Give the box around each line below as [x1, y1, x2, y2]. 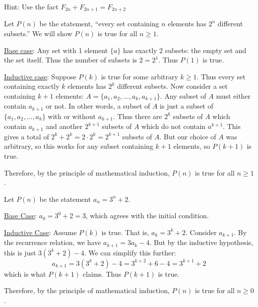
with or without [48, 111, 96, 121]
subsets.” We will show [4, 28, 72, 39]
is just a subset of [160, 101, 213, 111]
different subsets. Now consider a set [117, 81, 228, 91]
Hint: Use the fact [4, 1, 59, 11]
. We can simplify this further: [84, 247, 176, 257]
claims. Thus [82, 268, 122, 279]
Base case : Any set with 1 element [4, 45, 108, 55]
